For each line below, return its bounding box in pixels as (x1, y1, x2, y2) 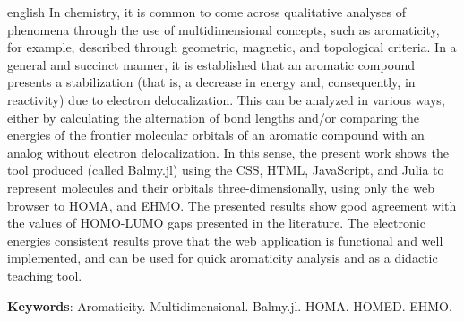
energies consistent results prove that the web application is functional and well (7, 230, 443, 249)
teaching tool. (7, 265, 82, 284)
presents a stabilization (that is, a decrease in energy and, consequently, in (7, 73, 416, 91)
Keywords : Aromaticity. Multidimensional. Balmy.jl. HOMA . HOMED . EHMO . (7, 296, 452, 315)
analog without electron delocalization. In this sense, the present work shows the (7, 143, 449, 161)
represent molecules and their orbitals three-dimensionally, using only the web (7, 178, 434, 196)
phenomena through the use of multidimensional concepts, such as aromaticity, (7, 20, 440, 39)
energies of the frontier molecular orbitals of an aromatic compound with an (7, 126, 425, 144)
